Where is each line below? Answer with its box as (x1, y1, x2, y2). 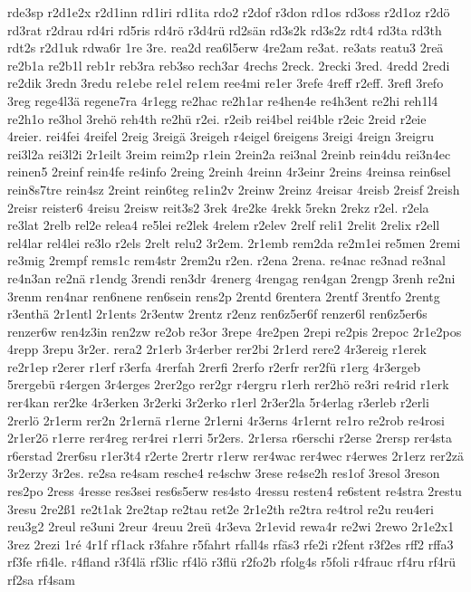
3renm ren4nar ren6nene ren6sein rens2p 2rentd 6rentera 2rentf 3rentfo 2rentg (7, 286, 440, 305)
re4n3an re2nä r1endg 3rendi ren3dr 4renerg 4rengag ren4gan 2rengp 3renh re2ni (7, 268, 456, 287)
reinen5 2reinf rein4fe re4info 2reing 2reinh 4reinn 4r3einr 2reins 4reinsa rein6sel (7, 162, 451, 181)
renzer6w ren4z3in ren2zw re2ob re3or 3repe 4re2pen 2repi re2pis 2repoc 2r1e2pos (7, 321, 462, 340)
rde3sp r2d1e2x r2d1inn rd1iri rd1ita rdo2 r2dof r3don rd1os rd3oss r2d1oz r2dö (7, 3, 450, 21)
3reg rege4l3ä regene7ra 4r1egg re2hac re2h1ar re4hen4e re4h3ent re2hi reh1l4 (7, 91, 438, 110)
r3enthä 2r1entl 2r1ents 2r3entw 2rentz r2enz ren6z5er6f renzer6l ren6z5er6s (7, 304, 428, 323)
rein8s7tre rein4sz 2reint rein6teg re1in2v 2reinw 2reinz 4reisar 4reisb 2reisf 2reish (7, 179, 460, 198)
